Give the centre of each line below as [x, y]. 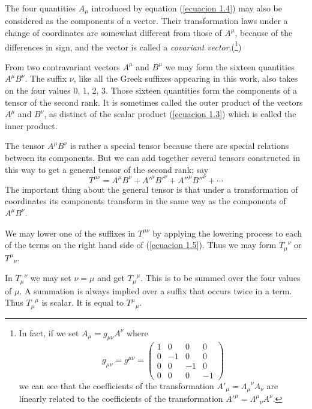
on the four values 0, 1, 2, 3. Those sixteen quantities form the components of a [151, 90]
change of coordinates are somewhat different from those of [113, 33]
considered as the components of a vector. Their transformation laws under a [146, 21]
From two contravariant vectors [62, 66]
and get [111, 278]
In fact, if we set [49, 332]
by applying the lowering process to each [227, 233]
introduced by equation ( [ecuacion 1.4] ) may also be [187, 8]
